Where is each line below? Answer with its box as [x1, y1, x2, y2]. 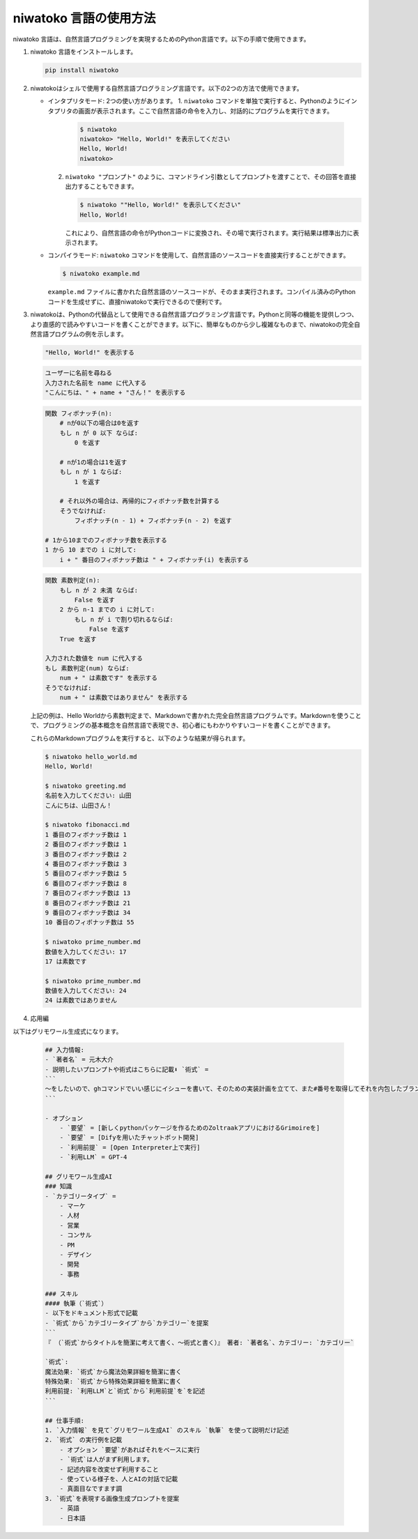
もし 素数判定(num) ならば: [45, 664, 130, 672]
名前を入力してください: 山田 [45, 792, 132, 799]
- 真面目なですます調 [59, 1485, 123, 1493]
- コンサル [59, 1231, 92, 1239]
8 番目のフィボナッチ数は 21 [45, 899, 131, 907]
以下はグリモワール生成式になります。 [13, 1027, 123, 1035]
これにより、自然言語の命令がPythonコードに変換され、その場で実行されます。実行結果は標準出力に [65, 229, 353, 237]
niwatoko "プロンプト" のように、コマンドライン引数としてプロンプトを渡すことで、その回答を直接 [65, 172, 357, 181]
